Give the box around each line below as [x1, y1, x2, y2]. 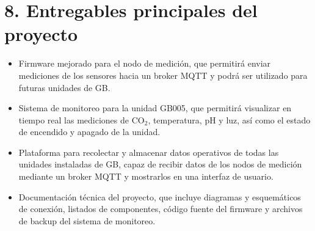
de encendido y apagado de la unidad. [18, 125, 161, 138]
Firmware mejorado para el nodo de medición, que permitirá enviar [18, 57, 271, 70]
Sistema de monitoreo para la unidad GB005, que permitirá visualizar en [18, 101, 292, 114]
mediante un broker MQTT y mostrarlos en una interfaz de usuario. [18, 170, 273, 183]
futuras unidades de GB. [18, 81, 110, 94]
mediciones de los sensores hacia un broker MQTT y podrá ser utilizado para [18, 68, 308, 81]
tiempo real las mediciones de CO [18, 113, 145, 126]
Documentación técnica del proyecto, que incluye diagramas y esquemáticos [18, 190, 301, 203]
